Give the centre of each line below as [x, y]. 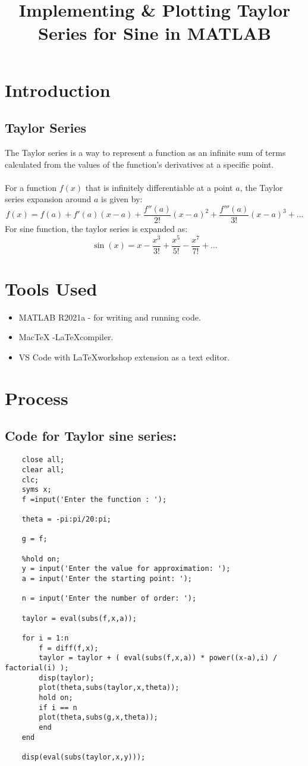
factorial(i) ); [37, 668]
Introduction [58, 90]
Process [37, 398]
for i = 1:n [45, 638]
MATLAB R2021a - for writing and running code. [110, 317]
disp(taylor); [67, 678]
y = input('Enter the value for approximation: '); [126, 569]
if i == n [58, 707]
